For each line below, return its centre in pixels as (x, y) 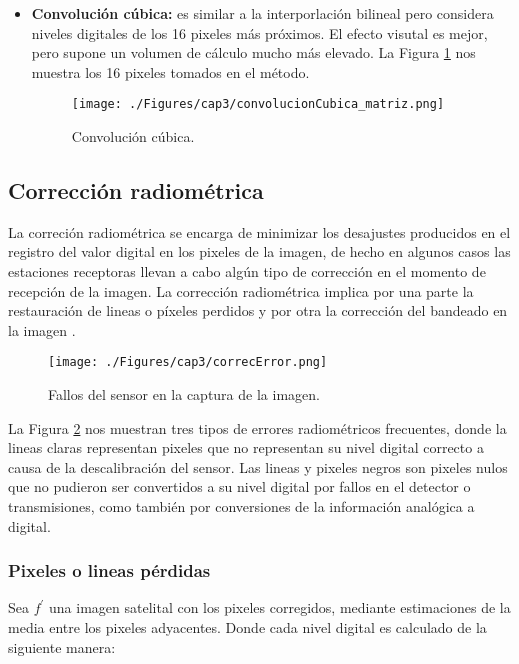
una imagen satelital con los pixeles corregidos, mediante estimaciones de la (280, 607)
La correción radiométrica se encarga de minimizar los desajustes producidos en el (259, 231)
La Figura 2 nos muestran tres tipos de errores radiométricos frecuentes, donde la (257, 427)
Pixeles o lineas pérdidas (109, 570)
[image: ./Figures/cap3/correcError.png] (188, 362)
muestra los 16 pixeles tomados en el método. (170, 71)
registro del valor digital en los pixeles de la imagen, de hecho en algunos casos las (259, 251)
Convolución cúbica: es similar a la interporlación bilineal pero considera (262, 13)
